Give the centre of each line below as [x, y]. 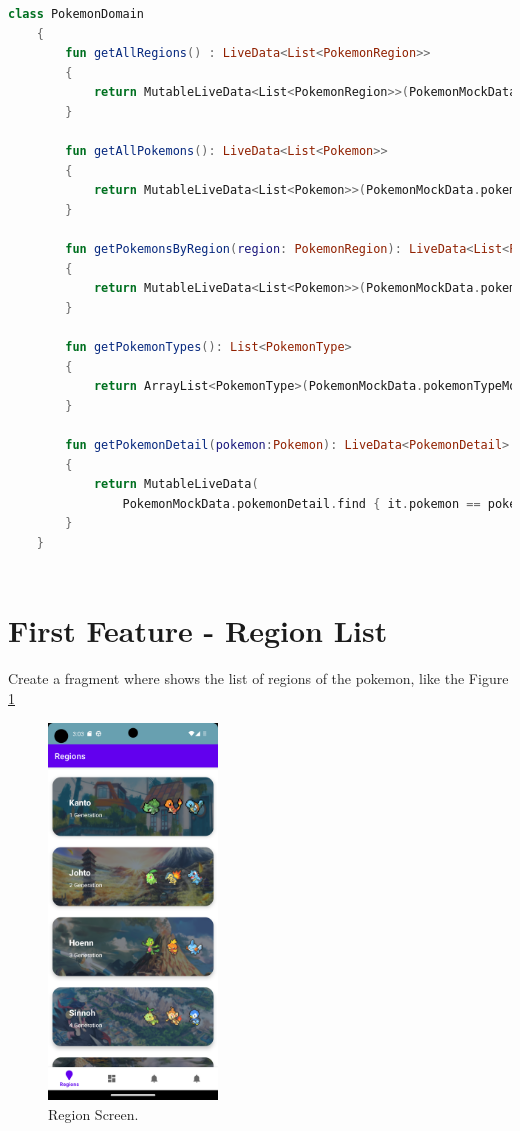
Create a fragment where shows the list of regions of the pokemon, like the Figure [258, 678]
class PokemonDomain [76, 14]
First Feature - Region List [198, 630]
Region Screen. [93, 1114]
